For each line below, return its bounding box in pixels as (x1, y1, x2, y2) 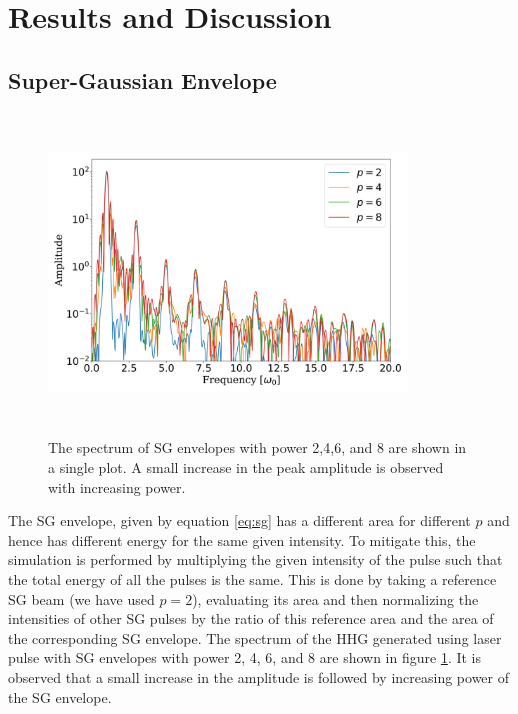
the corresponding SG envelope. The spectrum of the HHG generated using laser (8, 627, 502, 648)
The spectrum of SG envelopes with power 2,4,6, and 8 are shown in (48, 437, 467, 458)
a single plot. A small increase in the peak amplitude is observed (48, 457, 444, 478)
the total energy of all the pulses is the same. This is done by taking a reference (8, 568, 497, 589)
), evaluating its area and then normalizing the (192, 588, 479, 609)
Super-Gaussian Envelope (8, 64, 277, 95)
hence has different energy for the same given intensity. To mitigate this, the (8, 529, 476, 550)
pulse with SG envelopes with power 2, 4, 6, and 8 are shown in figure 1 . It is (8, 647, 482, 668)
